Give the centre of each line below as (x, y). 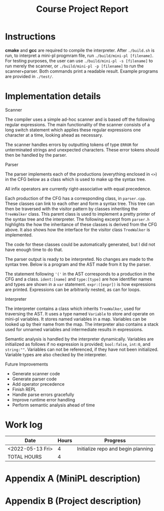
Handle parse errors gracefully (43, 395)
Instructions (30, 37)
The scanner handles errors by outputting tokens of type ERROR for (72, 144)
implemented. (19, 235)
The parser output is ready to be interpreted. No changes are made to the (79, 259)
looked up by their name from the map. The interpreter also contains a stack (82, 324)
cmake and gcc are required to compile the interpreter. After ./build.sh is (80, 50)
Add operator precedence (38, 384)
